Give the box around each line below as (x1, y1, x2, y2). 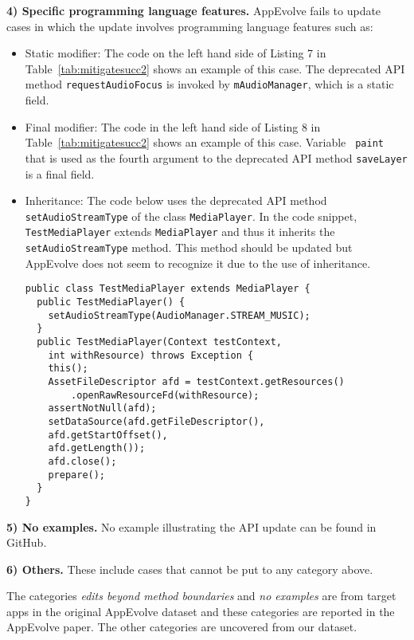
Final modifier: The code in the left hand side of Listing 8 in (25, 118, 321, 135)
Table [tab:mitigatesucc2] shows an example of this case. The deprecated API (25, 60, 405, 77)
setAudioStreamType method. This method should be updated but (25, 239, 353, 256)
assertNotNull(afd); (48, 402, 157, 414)
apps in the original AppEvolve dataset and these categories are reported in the (6, 603, 395, 619)
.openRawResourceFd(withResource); (71, 389, 260, 401)
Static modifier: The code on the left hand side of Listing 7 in (25, 45, 326, 61)
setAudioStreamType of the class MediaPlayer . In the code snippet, (25, 207, 357, 224)
